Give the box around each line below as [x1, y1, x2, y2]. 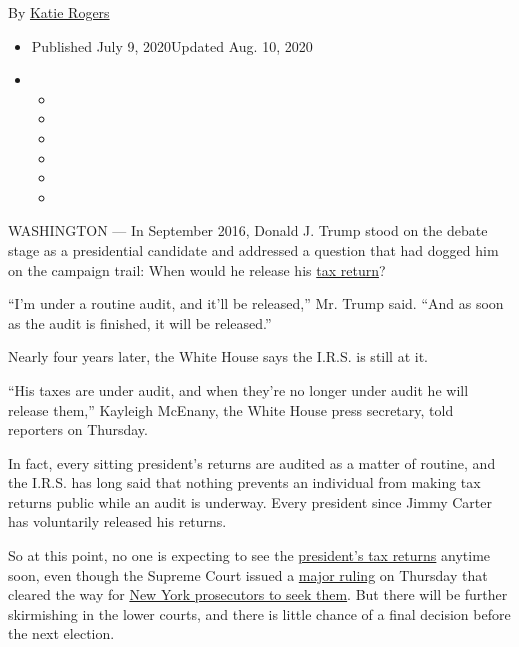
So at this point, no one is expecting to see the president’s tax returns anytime [8, 545, 491, 566]
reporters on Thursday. [8, 419, 148, 440]
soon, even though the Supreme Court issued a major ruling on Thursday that [8, 564, 488, 585]
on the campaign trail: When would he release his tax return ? [8, 259, 386, 280]
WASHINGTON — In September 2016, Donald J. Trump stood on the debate [8, 220, 488, 241]
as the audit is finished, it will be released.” [8, 312, 272, 333]
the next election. [8, 623, 115, 644]
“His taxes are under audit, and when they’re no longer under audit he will [8, 379, 469, 400]
